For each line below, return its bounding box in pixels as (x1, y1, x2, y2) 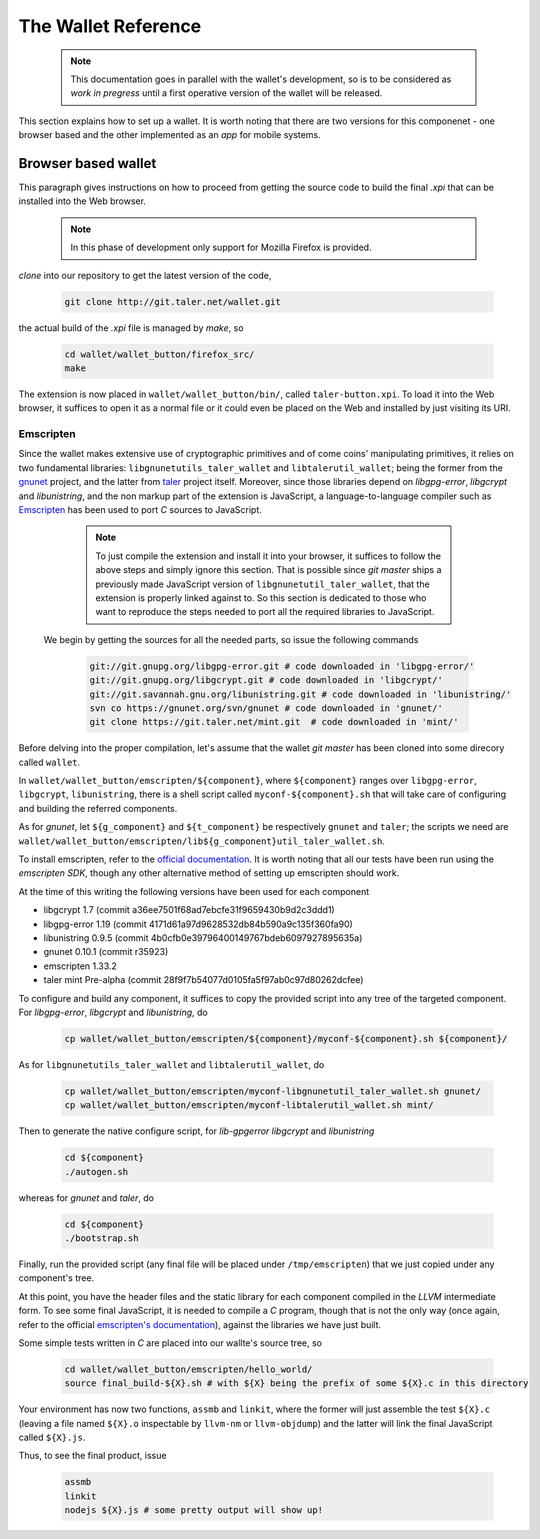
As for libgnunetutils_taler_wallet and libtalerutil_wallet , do (18, 1058, 325, 1070)
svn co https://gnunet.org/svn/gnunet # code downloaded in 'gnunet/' (89, 702, 444, 714)
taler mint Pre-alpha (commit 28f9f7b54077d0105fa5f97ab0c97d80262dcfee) (43, 974, 364, 986)
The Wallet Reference (18, 15, 202, 37)
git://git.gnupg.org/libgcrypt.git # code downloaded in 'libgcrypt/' (89, 675, 444, 686)
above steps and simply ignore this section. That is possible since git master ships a (95, 564, 442, 576)
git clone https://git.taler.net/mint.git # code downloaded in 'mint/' (89, 716, 459, 728)
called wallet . (18, 756, 81, 768)
